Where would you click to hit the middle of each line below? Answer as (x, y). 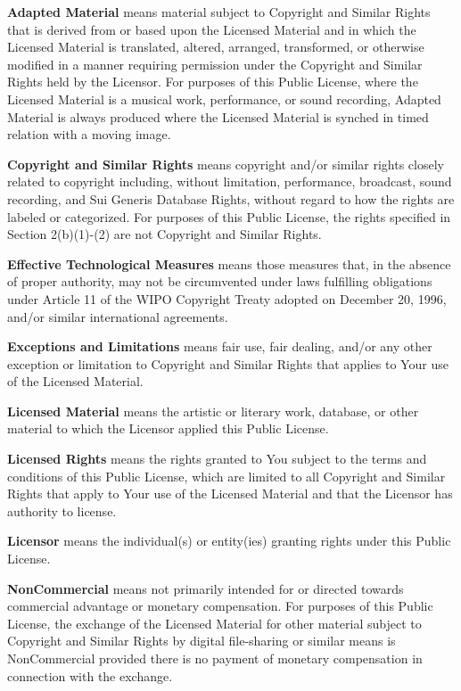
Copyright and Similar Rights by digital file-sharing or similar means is (202, 641)
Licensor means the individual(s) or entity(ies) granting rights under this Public (229, 541)
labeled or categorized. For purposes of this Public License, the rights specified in (229, 216)
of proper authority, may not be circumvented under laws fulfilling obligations (220, 281)
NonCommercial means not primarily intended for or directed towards (206, 588)
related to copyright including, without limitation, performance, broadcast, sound (230, 181)
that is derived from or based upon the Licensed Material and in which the (212, 29)
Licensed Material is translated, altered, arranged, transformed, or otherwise (216, 47)
